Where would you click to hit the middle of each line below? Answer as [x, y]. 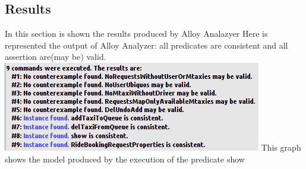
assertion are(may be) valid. [56, 57]
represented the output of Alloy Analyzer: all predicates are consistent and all [146, 45]
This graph [281, 147]
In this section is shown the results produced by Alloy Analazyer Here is [136, 34]
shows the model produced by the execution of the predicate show [125, 159]
